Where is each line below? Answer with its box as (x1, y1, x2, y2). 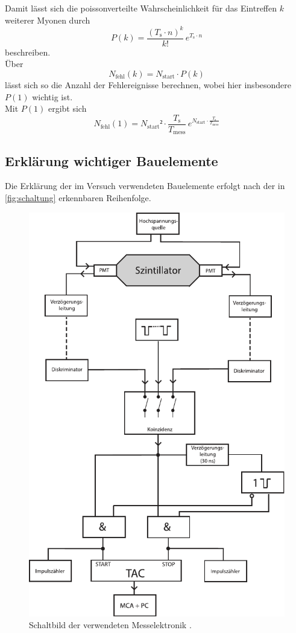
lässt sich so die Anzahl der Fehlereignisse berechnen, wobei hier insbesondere (5, 78, 292, 91)
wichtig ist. (32, 90, 73, 103)
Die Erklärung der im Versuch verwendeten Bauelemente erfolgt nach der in (5, 179, 285, 192)
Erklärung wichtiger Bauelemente (5, 151, 218, 170)
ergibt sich (48, 102, 87, 115)
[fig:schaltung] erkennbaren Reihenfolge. (5, 191, 151, 204)
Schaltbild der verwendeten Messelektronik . (29, 619, 192, 631)
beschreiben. (5, 45, 51, 58)
